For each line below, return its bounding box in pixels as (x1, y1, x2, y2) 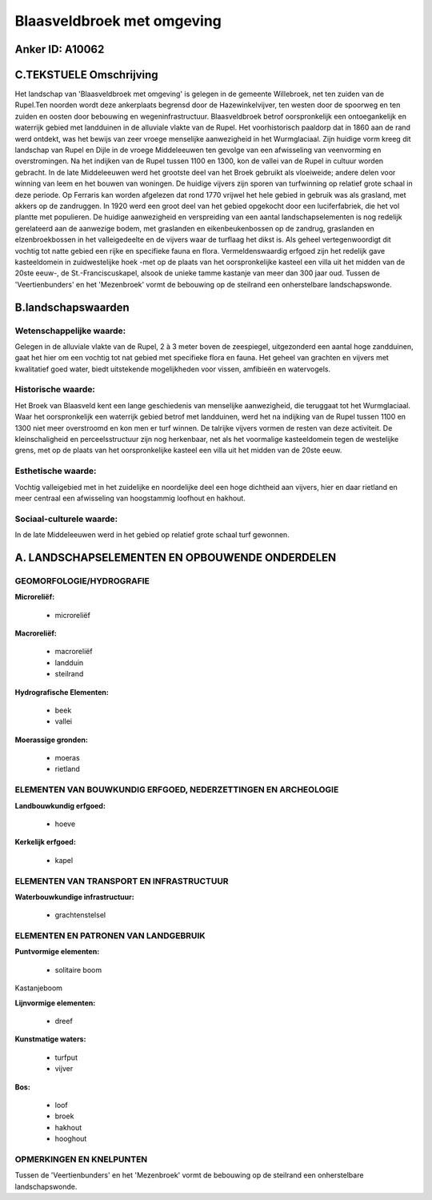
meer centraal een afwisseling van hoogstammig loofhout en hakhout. (14, 493, 246, 503)
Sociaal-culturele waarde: (14, 513, 118, 524)
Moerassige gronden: (14, 735, 88, 744)
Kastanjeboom (14, 983, 63, 993)
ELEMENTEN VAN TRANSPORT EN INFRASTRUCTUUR (14, 875, 229, 886)
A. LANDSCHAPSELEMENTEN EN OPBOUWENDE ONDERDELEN (14, 551, 337, 564)
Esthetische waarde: (14, 465, 97, 476)
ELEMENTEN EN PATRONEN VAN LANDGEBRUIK (14, 930, 206, 941)
